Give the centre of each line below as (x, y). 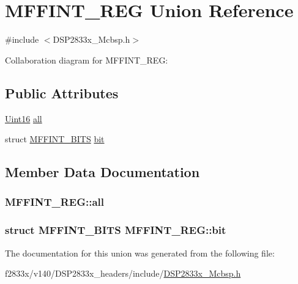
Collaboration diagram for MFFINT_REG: (87, 60)
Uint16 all (24, 118)
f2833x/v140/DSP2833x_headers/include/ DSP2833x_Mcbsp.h (123, 273)
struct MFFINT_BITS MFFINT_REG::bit (116, 230)
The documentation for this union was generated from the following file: (140, 253)
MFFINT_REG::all (55, 202)
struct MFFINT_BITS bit (55, 139)
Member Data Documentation (102, 172)
